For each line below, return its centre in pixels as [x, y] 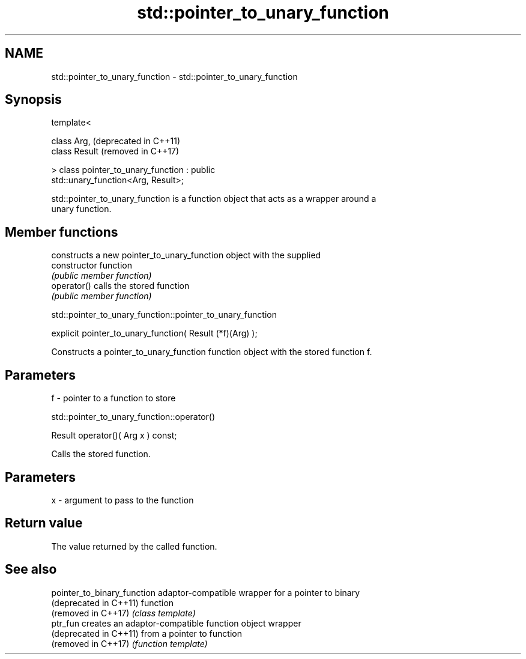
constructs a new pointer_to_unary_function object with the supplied [186, 255]
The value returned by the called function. [134, 546]
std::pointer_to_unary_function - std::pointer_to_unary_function [174, 76]
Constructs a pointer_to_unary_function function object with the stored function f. [212, 352]
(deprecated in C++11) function [113, 603]
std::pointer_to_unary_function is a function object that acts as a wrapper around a [214, 199]
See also [31, 569]
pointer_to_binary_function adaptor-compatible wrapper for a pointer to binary [206, 592]
